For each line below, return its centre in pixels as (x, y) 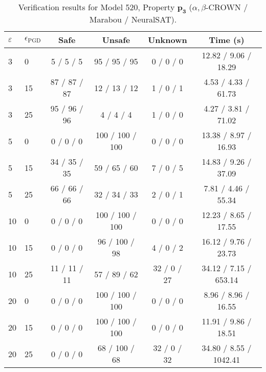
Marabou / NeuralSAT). (133, 19)
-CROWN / (227, 7)
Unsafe (116, 40)
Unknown (168, 40)
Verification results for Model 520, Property (96, 7)
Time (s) (227, 40)
